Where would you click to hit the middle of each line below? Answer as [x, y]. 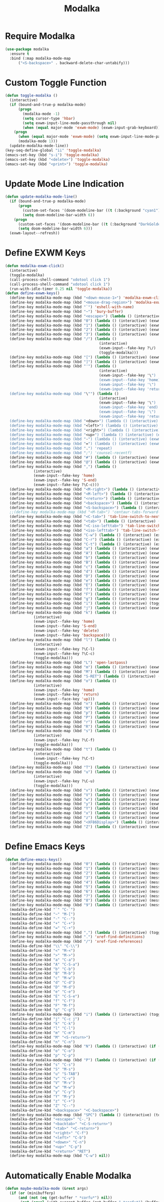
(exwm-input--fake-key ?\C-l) [64, 649]
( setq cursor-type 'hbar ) [49, 118]
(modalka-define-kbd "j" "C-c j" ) [44, 1019]
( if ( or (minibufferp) [32, 1193]
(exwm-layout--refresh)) [35, 233]
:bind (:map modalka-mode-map [40, 58]
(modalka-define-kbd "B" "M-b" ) [42, 973]
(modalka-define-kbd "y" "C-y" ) [42, 1092]
